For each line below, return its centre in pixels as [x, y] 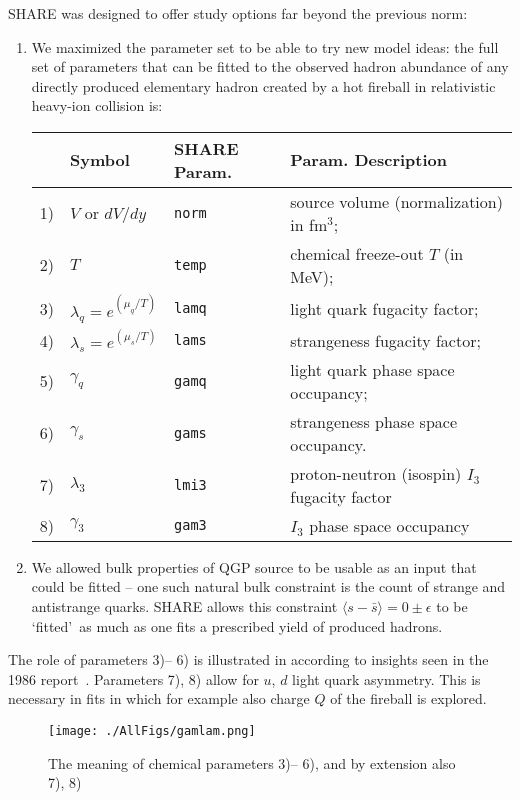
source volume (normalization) [396, 201]
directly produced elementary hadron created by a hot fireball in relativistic [263, 85]
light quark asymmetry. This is [386, 678]
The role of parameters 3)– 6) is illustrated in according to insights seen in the [248, 659]
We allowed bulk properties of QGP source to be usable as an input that [254, 566]
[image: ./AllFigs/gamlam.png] [152, 731]
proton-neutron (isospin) [376, 473]
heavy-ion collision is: [97, 105]
